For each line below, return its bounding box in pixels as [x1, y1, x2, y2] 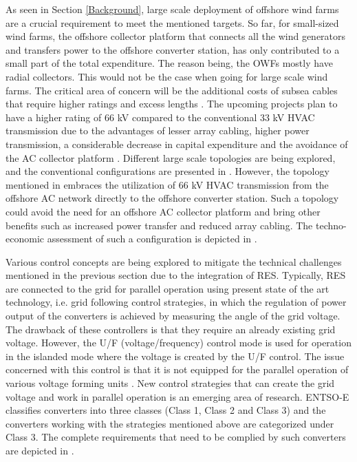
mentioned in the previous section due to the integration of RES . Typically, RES [6, 268, 346, 282]
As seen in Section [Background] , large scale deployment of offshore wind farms [6, 2, 339, 16]
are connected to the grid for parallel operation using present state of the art [6, 281, 329, 295]
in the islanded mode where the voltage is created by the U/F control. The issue [6, 348, 345, 363]
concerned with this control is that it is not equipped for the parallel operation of [6, 362, 349, 377]
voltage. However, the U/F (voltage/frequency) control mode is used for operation [6, 335, 351, 350]
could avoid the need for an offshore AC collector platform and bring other [6, 204, 321, 218]
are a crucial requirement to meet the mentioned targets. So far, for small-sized [6, 15, 339, 30]
